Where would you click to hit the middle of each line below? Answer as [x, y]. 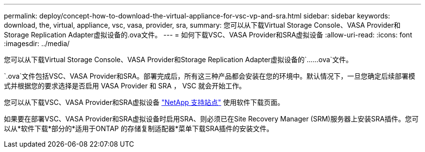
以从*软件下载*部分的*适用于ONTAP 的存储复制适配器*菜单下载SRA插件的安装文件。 [139, 128]
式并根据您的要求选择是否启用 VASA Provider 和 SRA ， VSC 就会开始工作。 [125, 86]
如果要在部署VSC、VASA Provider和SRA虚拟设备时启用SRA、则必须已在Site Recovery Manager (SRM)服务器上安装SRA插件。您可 [211, 119]
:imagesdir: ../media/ [37, 43]
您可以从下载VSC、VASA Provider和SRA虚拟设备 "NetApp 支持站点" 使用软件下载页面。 [144, 102]
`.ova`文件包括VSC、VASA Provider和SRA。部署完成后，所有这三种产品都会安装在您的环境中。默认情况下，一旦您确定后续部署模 [210, 76]
